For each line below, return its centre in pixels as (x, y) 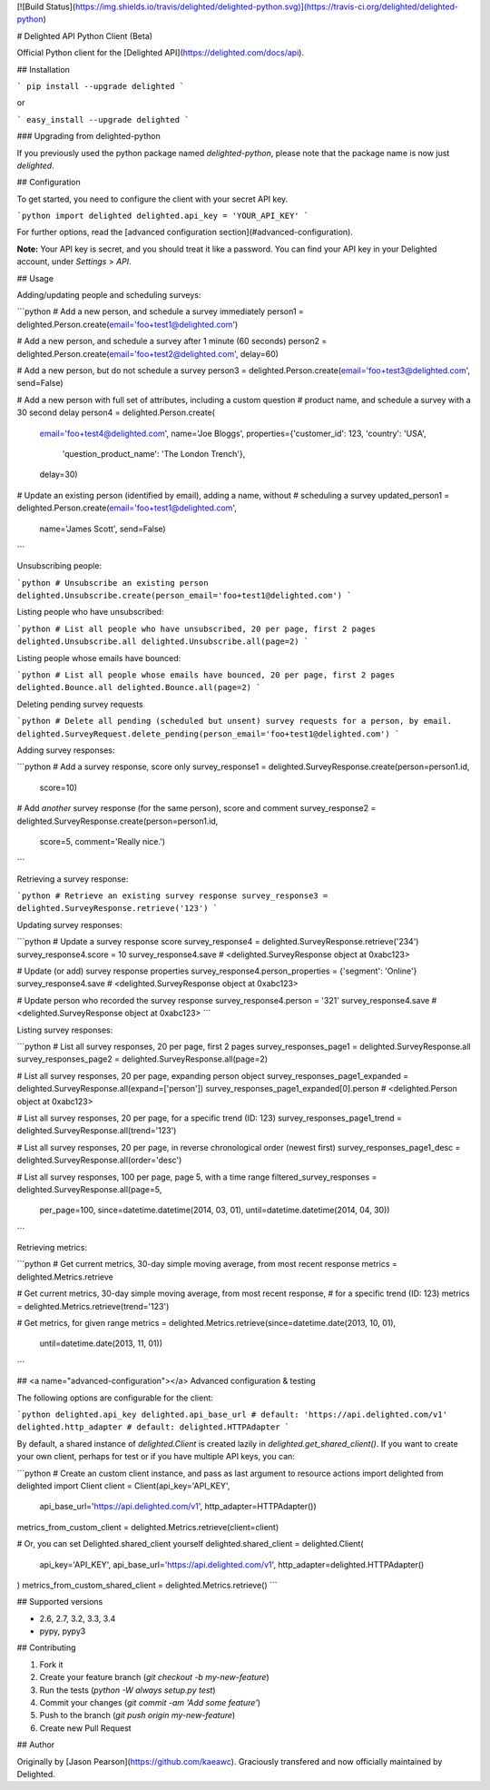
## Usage (35, 278)
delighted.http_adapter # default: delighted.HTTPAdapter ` (153, 1427)
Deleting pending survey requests (80, 704)
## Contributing (46, 1647)
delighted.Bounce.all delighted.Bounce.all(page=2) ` (139, 687)
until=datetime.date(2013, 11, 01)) (101, 1343)
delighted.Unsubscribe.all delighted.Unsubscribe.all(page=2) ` (163, 642)
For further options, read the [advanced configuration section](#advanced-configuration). (185, 232)
